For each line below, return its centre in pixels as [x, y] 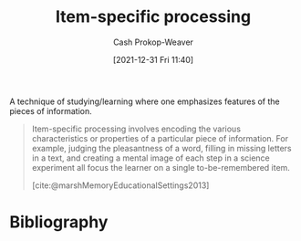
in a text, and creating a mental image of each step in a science [151, 158]
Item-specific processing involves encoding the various [136, 129]
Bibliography [59, 222]
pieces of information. [51, 110]
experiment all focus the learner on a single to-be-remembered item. [161, 167]
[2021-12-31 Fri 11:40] [153, 59]
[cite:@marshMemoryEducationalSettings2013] [120, 185]
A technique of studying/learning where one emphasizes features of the [145, 101]
